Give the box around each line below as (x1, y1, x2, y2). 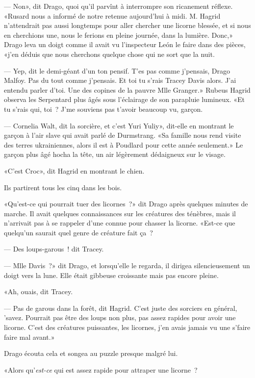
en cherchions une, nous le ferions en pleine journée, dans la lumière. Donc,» (4, 29, 233, 40)
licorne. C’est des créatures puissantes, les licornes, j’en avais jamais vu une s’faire (4, 322, 251, 332)
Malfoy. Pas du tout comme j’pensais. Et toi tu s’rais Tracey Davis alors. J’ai (4, 75, 236, 85)
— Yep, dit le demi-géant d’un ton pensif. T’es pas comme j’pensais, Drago (4, 65, 230, 76)
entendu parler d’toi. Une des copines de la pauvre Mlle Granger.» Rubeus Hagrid (4, 84, 251, 95)
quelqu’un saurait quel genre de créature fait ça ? (4, 227, 153, 237)
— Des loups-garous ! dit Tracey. (4, 244, 104, 254)
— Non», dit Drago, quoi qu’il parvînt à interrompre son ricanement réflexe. (4, 1, 233, 11)
